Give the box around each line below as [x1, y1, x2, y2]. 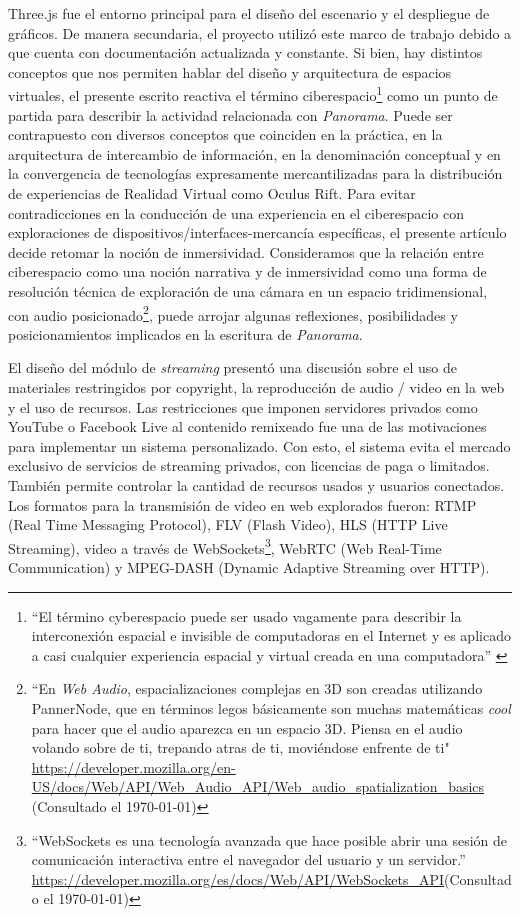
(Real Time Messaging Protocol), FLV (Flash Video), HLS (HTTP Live [8, 514, 448, 535]
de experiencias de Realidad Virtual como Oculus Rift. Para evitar [8, 183, 416, 203]
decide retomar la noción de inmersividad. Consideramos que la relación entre [8, 241, 484, 262]
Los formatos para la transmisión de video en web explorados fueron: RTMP [8, 494, 477, 515]
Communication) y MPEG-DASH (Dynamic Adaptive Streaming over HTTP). [8, 557, 490, 577]
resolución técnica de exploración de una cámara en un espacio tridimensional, [8, 280, 488, 301]
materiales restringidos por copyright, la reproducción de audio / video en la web [8, 377, 505, 397]
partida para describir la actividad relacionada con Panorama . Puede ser [8, 104, 453, 125]
